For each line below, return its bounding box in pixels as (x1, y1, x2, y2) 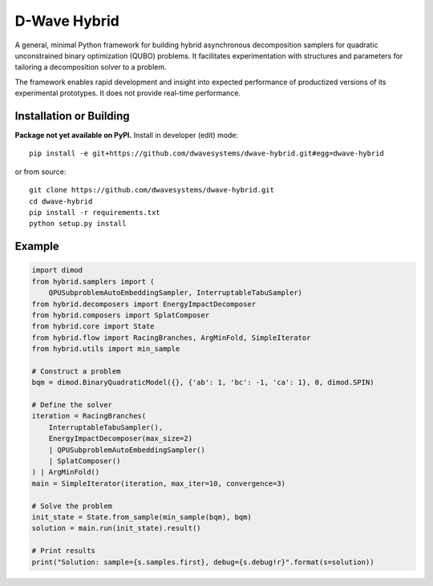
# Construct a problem (31, 366, 121, 376)
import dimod (31, 265, 83, 275)
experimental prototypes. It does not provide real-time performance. (14, 88, 241, 98)
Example (14, 240, 59, 253)
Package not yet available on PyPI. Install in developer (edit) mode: (14, 131, 239, 140)
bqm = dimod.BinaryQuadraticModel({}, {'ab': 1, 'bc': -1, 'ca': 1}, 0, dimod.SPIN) (31, 378, 374, 387)
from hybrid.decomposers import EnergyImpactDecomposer (31, 299, 257, 309)
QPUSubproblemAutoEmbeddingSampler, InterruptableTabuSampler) (48, 289, 303, 297)
